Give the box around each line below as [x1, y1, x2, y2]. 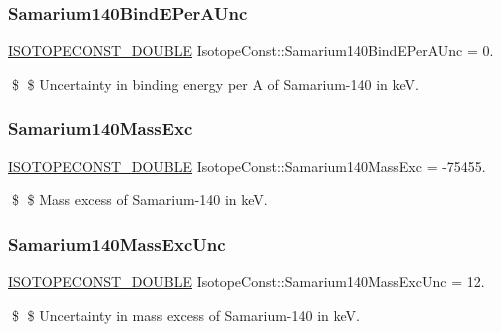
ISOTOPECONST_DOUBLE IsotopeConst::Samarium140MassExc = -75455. [8, 155, 486, 176]
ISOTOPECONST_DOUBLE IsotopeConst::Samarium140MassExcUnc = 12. [8, 271, 485, 292]
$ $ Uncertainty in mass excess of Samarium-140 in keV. [11, 304, 360, 325]
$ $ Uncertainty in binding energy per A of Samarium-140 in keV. [11, 73, 419, 94]
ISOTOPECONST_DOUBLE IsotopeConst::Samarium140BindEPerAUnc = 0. [8, 40, 494, 61]
